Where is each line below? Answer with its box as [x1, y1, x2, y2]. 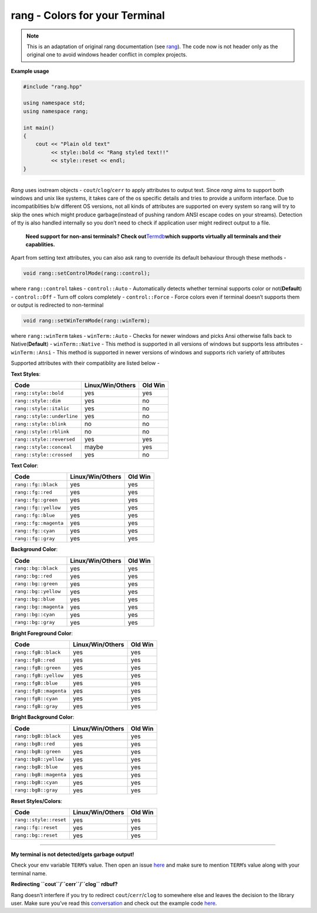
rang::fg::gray [14, 535, 55, 542]
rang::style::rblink [14, 428, 70, 435]
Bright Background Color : [11, 714, 75, 721]
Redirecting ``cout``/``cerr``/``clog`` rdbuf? [11, 881, 118, 888]
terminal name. [11, 870, 47, 877]
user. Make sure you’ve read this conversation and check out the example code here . [11, 899, 217, 907]
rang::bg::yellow [14, 588, 61, 595]
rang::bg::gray [14, 619, 55, 626]
